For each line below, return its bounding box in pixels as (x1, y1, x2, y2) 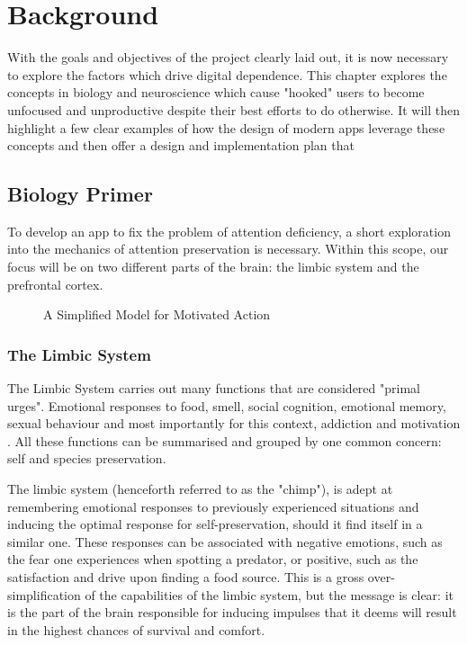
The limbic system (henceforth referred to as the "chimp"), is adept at (7, 479, 393, 498)
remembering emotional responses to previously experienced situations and (7, 497, 419, 515)
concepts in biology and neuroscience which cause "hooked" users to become (7, 83, 425, 102)
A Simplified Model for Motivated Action (43, 305, 271, 324)
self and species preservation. (7, 449, 166, 468)
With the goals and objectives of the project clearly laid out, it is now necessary (7, 48, 449, 67)
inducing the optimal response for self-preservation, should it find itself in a (7, 515, 423, 533)
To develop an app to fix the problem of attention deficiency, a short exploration (7, 221, 451, 240)
